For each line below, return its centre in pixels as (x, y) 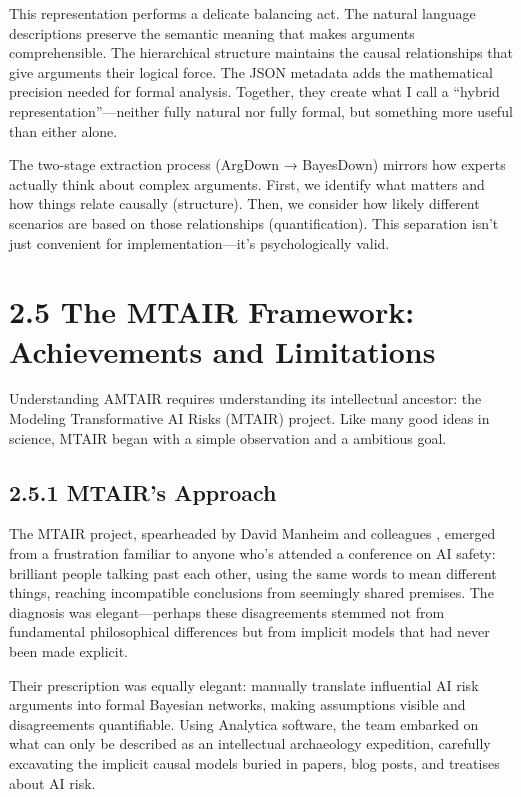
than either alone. (63, 130)
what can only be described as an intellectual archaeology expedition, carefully (250, 743)
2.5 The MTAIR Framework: (212, 311)
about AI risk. (52, 782)
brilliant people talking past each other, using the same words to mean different (253, 572)
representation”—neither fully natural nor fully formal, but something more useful (261, 110)
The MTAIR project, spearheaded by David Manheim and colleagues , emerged (252, 533)
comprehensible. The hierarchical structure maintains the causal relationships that (261, 52)
